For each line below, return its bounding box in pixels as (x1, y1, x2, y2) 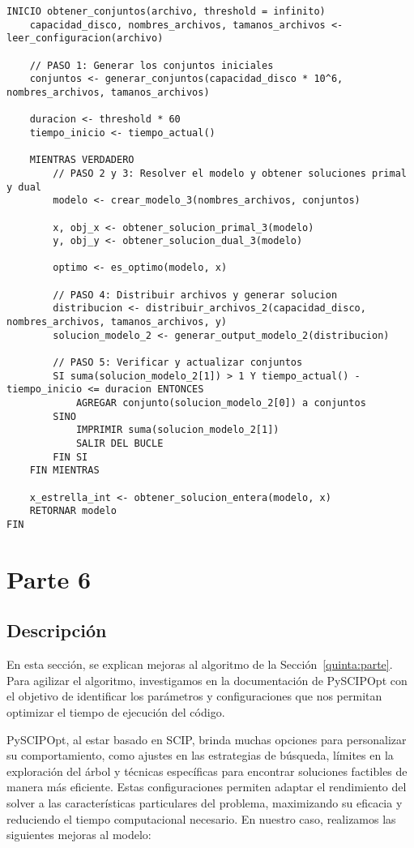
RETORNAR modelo (29, 505, 117, 517)
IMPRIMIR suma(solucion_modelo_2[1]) (75, 424, 280, 436)
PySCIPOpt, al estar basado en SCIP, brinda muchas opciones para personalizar (6, 730, 407, 747)
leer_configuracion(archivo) (6, 32, 164, 45)
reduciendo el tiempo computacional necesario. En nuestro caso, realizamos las (6, 810, 396, 827)
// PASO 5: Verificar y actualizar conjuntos (53, 357, 303, 369)
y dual (6, 181, 41, 193)
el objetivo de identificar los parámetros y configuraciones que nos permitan (6, 687, 382, 705)
